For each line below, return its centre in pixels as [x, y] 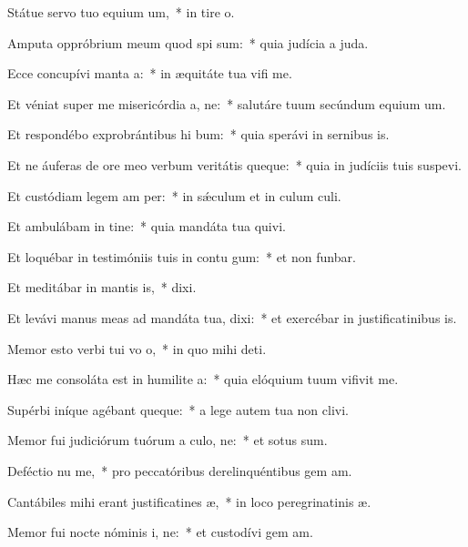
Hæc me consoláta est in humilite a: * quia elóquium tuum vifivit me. [203, 379]
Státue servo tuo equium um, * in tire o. [121, 12]
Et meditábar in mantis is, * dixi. [102, 287]
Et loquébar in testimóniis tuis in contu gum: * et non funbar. [182, 256]
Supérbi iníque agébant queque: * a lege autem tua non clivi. [178, 409]
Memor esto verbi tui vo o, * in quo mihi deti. [137, 348]
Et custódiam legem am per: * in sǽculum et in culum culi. [174, 195]
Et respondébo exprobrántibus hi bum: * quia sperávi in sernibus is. [198, 134]
